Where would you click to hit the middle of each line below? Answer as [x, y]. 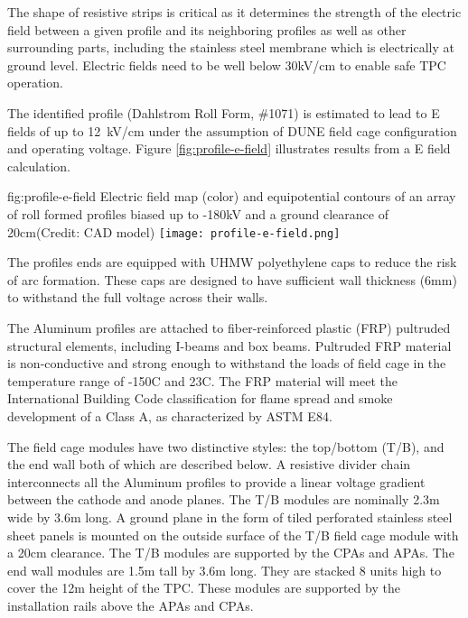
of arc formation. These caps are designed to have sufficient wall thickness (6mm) [232, 279]
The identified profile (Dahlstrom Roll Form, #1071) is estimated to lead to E [224, 112]
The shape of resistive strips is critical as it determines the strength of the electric [234, 12]
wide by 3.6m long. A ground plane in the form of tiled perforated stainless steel [230, 517]
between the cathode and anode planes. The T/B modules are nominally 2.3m [224, 499]
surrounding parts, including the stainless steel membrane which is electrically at [231, 47]
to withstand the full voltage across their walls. [138, 297]
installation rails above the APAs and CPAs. [131, 605]
